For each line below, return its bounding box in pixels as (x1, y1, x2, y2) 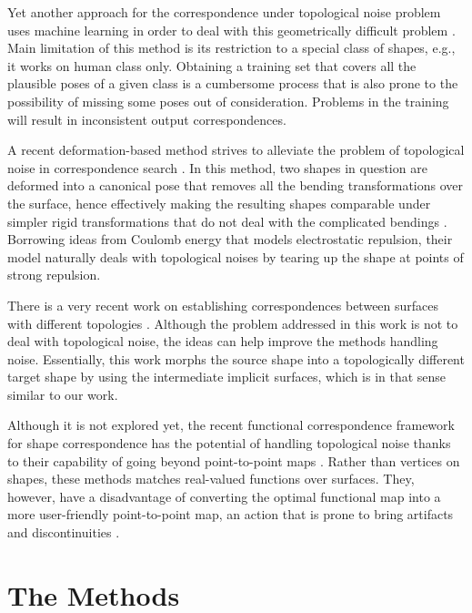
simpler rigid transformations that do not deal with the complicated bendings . (7, 211, 447, 230)
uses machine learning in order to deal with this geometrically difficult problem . (7, 20, 456, 39)
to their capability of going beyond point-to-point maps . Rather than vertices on (7, 451, 460, 470)
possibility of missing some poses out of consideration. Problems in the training (7, 91, 449, 110)
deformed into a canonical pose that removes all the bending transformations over (7, 176, 464, 195)
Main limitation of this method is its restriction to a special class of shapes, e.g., (7, 38, 456, 57)
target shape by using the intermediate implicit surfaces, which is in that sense (7, 367, 447, 386)
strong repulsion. (7, 265, 101, 284)
